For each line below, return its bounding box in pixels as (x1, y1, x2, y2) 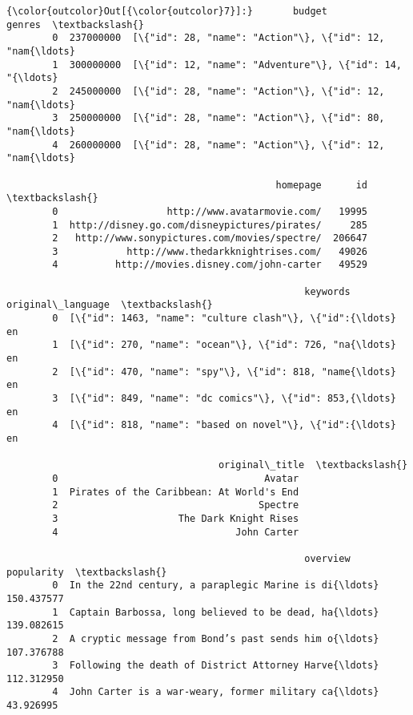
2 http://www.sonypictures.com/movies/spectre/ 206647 (52, 232, 368, 244)
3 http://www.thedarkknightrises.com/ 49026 (52, 245, 368, 257)
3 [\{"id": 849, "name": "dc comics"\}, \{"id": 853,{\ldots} (52, 393, 396, 405)
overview (304, 552, 351, 564)
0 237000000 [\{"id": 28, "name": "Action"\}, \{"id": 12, (52, 32, 385, 44)
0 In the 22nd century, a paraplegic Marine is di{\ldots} (52, 580, 379, 592)
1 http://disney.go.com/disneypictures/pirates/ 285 (52, 219, 368, 231)
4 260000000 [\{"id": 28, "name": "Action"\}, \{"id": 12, (52, 139, 385, 151)
